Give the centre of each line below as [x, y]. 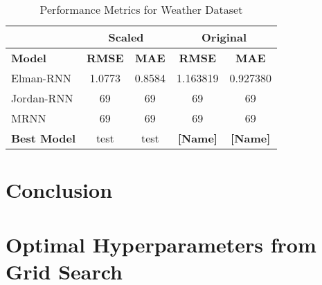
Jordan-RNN [42, 98]
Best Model [44, 138]
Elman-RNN [41, 78]
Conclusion [59, 190]
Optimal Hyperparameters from [161, 244]
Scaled [126, 37]
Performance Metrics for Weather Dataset [141, 9]
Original [224, 37]
